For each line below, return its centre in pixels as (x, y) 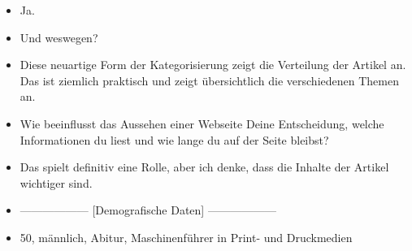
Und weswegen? (59, 37)
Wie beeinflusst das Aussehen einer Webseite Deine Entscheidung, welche (202, 123)
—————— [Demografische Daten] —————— (148, 210)
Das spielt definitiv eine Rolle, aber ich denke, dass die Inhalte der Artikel (204, 167)
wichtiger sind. (56, 182)
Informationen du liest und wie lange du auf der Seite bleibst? (174, 139)
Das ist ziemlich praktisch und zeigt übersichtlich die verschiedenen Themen (209, 80)
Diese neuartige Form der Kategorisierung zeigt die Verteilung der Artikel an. (213, 65)
